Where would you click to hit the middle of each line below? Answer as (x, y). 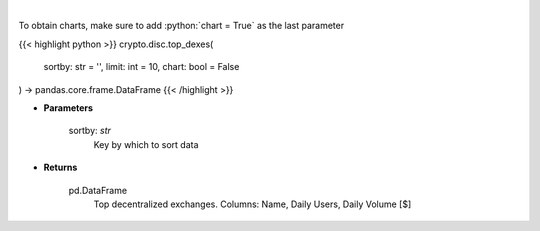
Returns (60, 167)
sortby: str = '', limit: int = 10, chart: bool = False (141, 67)
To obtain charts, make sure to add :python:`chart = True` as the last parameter (181, 26)
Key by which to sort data (146, 144)
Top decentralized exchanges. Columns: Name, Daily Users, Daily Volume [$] (252, 204)
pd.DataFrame (98, 190)
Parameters (68, 107)
